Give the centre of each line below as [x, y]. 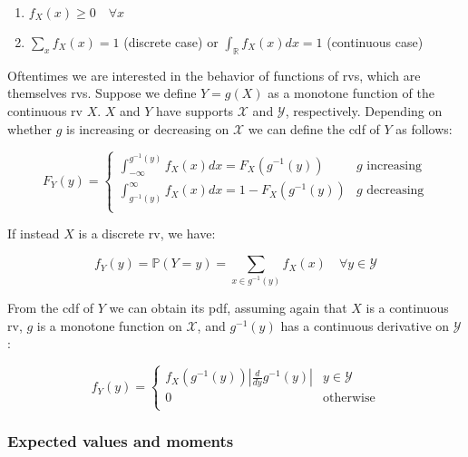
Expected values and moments [121, 441]
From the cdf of [51, 308]
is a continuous [407, 308]
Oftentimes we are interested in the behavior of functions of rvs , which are [214, 75]
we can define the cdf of [314, 128]
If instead [34, 233]
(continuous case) [375, 42]
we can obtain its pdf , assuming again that [228, 308]
